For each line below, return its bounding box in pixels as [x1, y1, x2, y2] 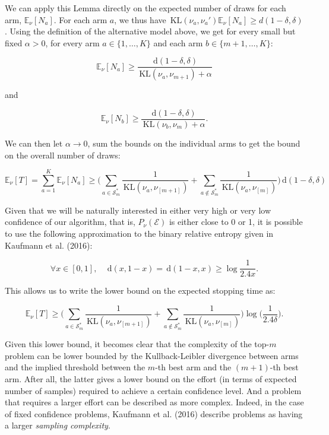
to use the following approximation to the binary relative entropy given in [5, 227, 274, 239]
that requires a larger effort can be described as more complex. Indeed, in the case [5, 396, 304, 408]
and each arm [153, 36, 203, 49]
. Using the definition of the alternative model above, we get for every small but [5, 25, 296, 37]
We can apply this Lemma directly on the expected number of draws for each [5, 2, 286, 14]
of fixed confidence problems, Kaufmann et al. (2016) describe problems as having [5, 407, 303, 420]
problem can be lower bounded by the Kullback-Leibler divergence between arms [5, 349, 299, 361]
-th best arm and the [155, 361, 232, 373]
